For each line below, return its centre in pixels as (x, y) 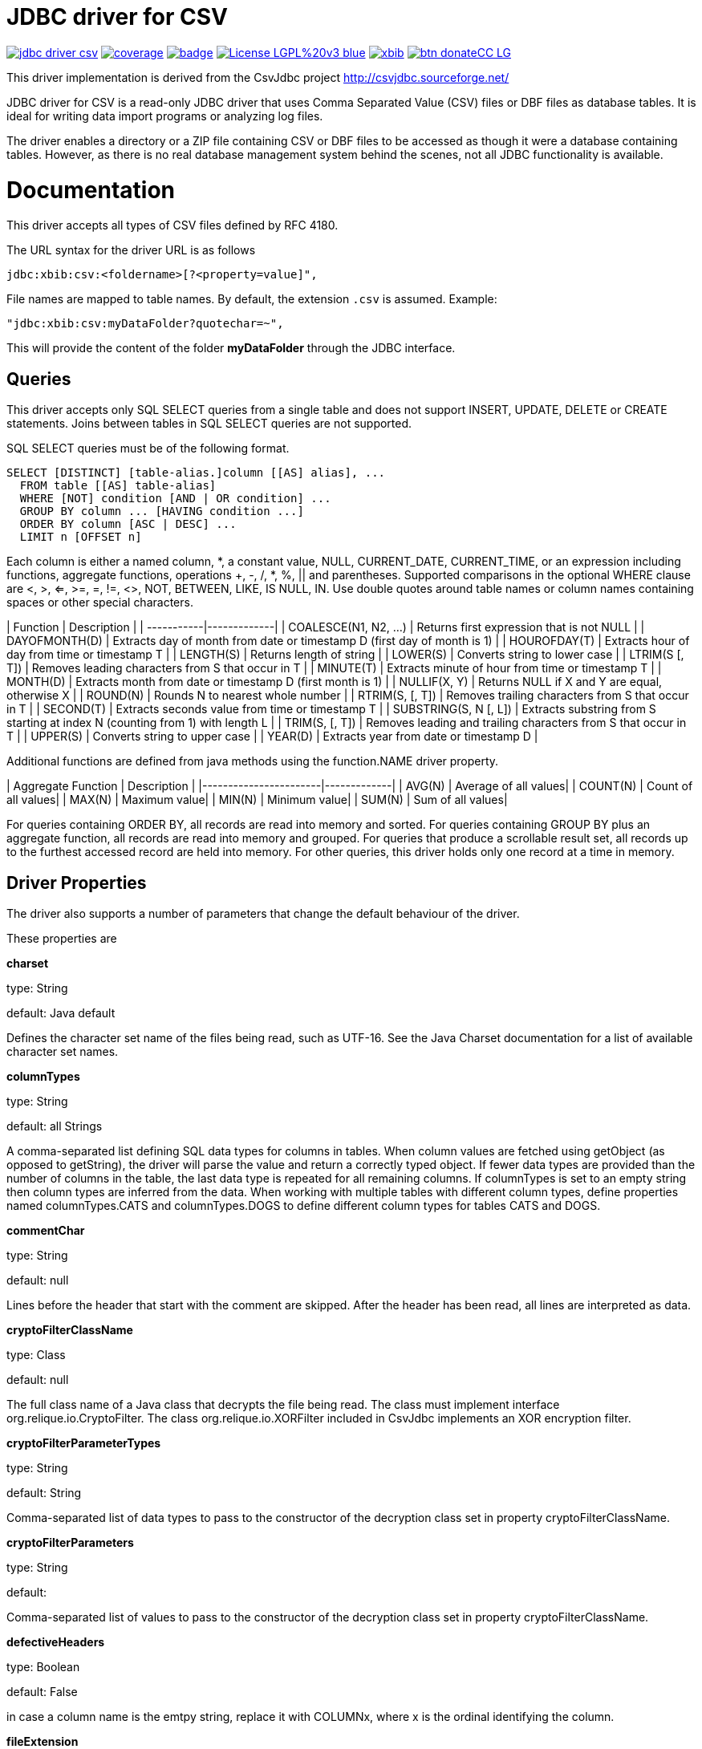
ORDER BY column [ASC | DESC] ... (128, 524)
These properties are (62, 938)
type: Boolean (43, 1666)
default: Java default (61, 1012)
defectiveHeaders (56, 1641)
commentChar (46, 1230)
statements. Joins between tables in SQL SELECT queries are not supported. (209, 424)
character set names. (63, 1051)
